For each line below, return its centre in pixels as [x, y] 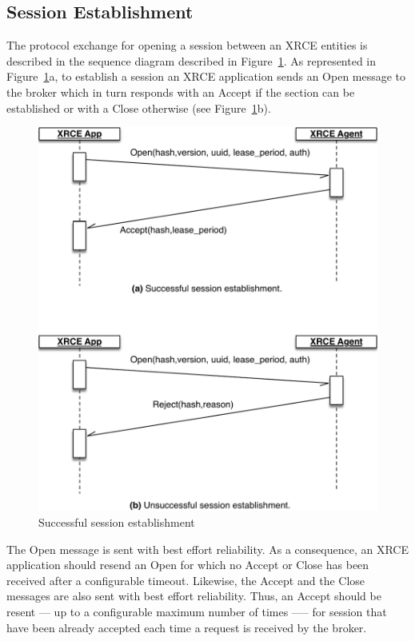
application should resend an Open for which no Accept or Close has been [188, 565]
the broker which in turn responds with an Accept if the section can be [181, 92]
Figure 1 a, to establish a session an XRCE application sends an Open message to [206, 76]
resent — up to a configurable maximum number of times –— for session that [197, 612]
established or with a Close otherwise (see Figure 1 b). [139, 107]
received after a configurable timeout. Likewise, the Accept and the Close [186, 580]
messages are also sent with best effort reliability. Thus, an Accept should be [194, 596]
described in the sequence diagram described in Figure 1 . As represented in [192, 60]
